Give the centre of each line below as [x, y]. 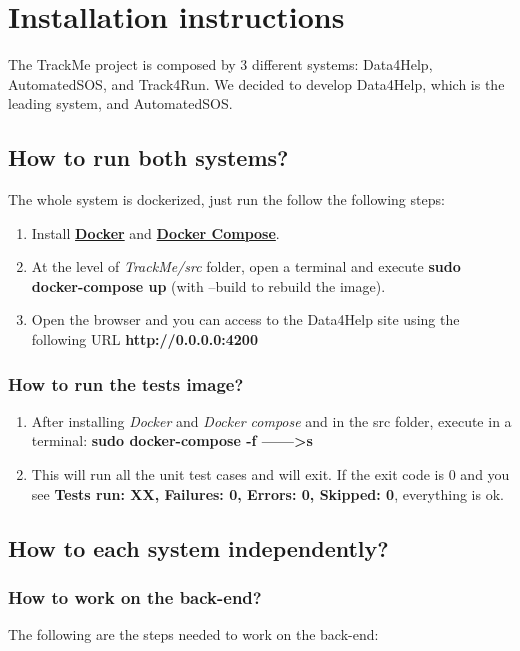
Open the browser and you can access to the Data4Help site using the [245, 319]
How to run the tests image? [126, 383]
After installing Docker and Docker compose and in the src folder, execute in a [271, 420]
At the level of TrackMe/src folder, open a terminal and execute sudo [246, 266]
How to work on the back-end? [135, 596]
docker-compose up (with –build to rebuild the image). [208, 285]
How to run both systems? [148, 157]
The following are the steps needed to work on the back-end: [193, 634]
